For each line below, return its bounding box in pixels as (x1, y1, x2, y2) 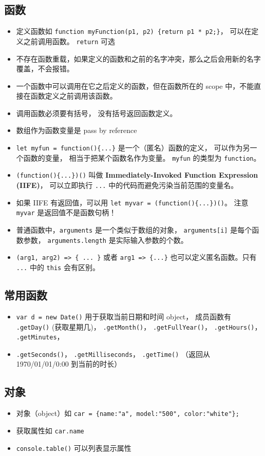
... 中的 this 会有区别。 (16, 261, 100, 272)
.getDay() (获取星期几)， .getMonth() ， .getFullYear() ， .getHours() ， (16, 321, 262, 332)
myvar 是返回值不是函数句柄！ (16, 207, 117, 218)
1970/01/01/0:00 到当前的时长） (16, 358, 122, 369)
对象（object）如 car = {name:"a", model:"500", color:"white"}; (16, 408, 239, 419)
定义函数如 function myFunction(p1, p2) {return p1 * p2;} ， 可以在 (16, 26, 252, 36)
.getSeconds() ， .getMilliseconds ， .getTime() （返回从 (16, 348, 211, 359)
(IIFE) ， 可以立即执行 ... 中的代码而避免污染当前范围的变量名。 (16, 180, 238, 191)
